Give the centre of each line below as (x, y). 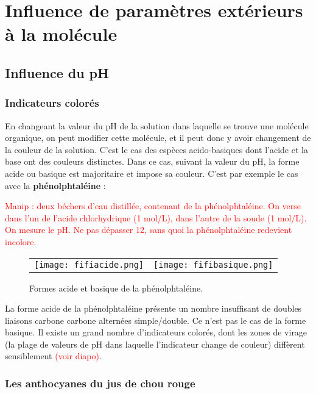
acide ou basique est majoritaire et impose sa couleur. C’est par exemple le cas (152, 173)
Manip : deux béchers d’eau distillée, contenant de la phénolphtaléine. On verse (153, 206)
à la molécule (61, 34)
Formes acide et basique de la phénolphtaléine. (116, 288)
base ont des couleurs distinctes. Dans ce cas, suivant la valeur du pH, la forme (152, 161)
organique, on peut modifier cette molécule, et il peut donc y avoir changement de (158, 138)
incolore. (21, 241)
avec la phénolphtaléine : (55, 185)
